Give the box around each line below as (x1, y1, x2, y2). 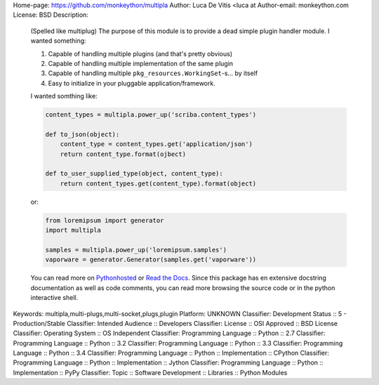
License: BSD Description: (13, 11, 89, 19)
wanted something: (30, 37, 87, 45)
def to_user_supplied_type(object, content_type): (45, 169, 224, 178)
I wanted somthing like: (30, 92, 98, 100)
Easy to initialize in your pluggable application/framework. (48, 79, 215, 87)
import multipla (45, 226, 102, 235)
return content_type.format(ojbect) (60, 150, 186, 158)
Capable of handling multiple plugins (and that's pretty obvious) (48, 49, 233, 58)
